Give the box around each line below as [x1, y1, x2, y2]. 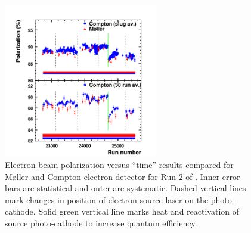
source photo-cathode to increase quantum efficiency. [5, 216, 197, 229]
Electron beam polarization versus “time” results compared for [5, 158, 234, 170]
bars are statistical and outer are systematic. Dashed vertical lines [5, 182, 246, 194]
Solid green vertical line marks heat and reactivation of [38, 205, 240, 218]
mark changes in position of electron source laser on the [5, 193, 209, 206]
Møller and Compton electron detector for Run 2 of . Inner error [5, 170, 240, 182]
